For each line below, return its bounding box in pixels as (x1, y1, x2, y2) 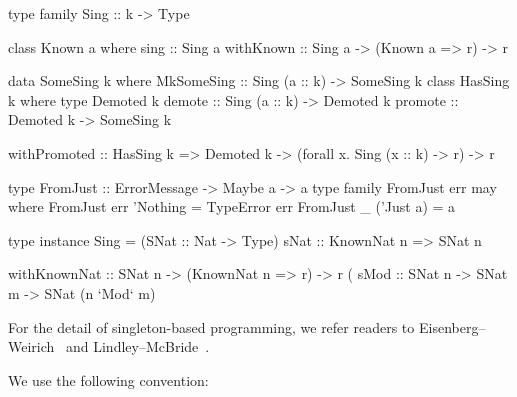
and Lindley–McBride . (65, 336, 210, 357)
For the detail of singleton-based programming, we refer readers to (8, 316, 415, 337)
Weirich (8, 336, 55, 357)
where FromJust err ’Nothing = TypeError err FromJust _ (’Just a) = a (8, 196, 456, 217)
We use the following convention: (8, 369, 209, 390)
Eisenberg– (418, 316, 486, 337)
